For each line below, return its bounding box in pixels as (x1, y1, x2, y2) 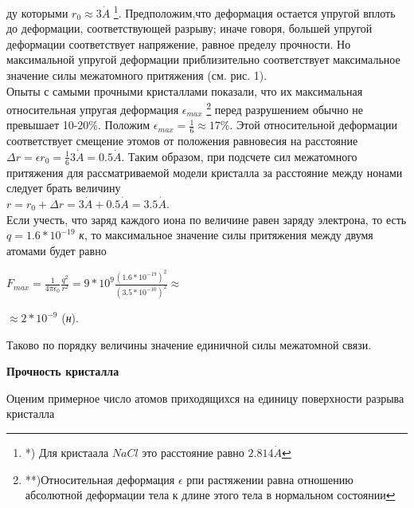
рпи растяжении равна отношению (186, 471, 353, 487)
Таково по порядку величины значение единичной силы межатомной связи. (6, 336, 372, 352)
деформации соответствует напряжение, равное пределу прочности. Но (6, 35, 351, 52)
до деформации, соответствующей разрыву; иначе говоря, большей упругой (6, 20, 373, 37)
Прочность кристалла (6, 363, 119, 380)
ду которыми (6, 4, 68, 21)
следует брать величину (6, 179, 121, 196)
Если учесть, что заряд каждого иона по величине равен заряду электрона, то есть (6, 211, 407, 227)
